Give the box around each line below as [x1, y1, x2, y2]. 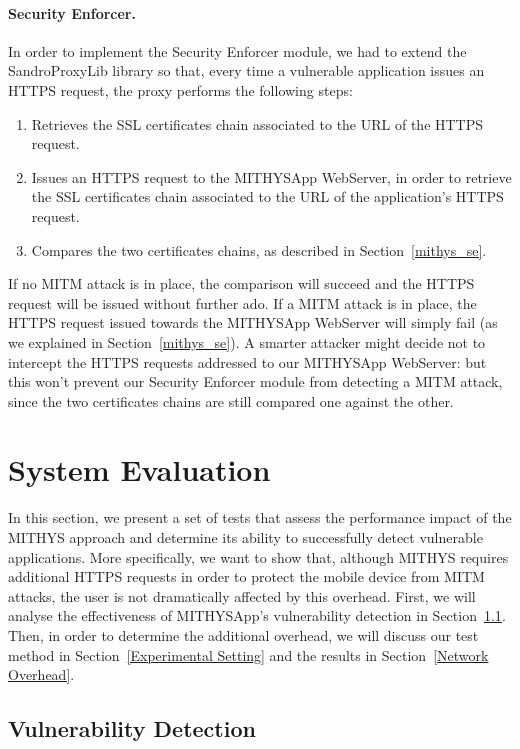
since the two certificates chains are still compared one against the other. [8, 390, 454, 411]
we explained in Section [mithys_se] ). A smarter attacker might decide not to [8, 331, 486, 352]
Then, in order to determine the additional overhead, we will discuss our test [8, 624, 479, 645]
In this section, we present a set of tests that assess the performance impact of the [8, 507, 512, 528]
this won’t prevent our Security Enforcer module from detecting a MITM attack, [8, 371, 503, 392]
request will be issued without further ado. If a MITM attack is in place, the [8, 292, 477, 313]
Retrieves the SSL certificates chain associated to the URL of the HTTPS [31, 113, 484, 134]
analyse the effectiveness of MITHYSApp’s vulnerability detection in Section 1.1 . [8, 605, 506, 626]
